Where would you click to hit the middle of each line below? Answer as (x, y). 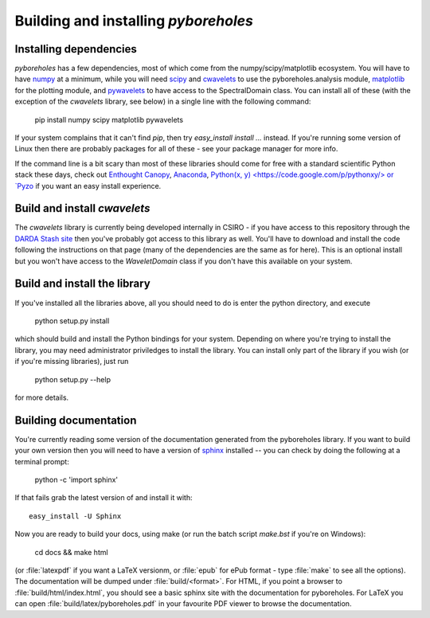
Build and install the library (82, 284)
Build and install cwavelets (82, 208)
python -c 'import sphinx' (76, 479)
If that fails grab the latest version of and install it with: (104, 498)
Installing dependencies (76, 49)
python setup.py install (72, 321)
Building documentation (76, 420)
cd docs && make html (71, 552)
